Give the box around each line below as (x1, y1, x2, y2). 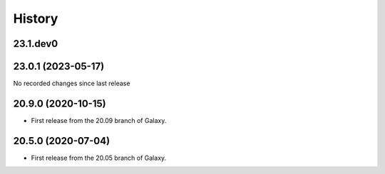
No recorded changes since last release (13, 79, 130, 88)
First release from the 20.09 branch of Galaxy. (31, 116, 167, 124)
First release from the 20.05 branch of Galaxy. (31, 153, 167, 162)
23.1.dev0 (13, 38, 58, 50)
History (13, 11, 58, 26)
